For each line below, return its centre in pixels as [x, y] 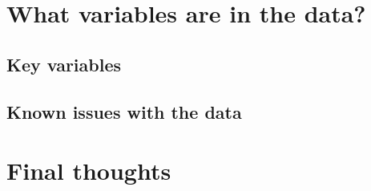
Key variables [64, 64]
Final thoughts [89, 171]
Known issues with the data [124, 111]
